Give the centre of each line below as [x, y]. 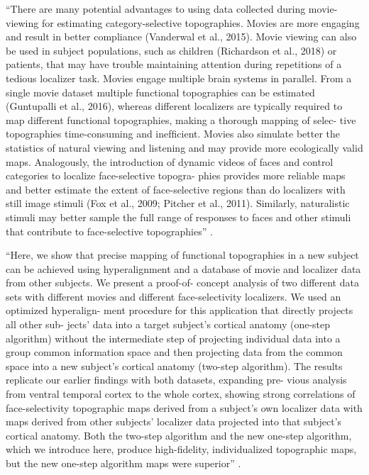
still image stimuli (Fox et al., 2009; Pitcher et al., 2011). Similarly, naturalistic [178, 203]
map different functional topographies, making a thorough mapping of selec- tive [181, 119]
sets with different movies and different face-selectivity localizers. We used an [174, 296]
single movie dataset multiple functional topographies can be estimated [160, 92]
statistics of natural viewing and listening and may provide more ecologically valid [184, 147]
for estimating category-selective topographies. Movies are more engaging [200, 22]
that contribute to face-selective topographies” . [109, 231]
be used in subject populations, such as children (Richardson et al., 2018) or [171, 50]
